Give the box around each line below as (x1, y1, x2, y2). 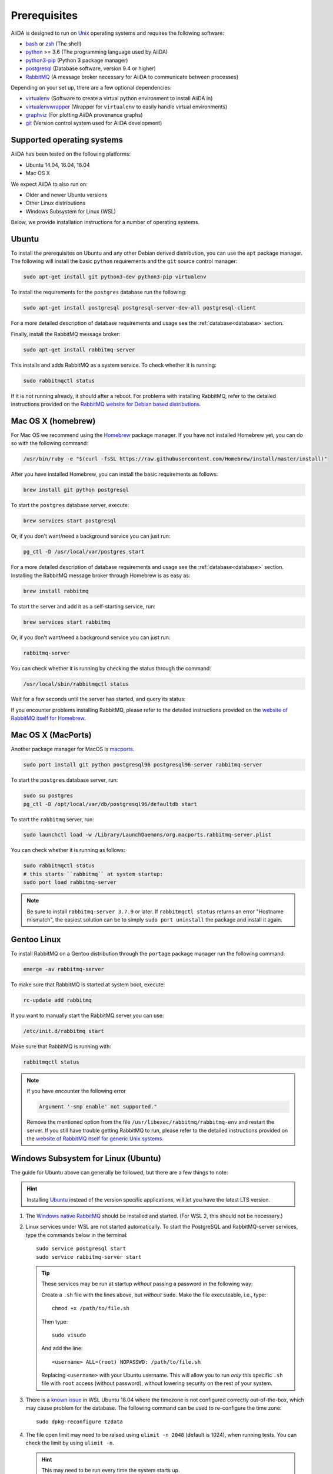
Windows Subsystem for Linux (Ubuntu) (11, 1153, 161, 1163)
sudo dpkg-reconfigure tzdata (36, 1418, 124, 1425)
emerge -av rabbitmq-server (23, 966, 104, 972)
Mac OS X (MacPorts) (11, 730, 92, 740)
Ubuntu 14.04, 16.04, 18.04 (25, 161, 91, 168)
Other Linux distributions (25, 199, 85, 206)
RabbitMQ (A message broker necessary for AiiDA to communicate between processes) (25, 73, 239, 80)
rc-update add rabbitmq (23, 996, 92, 1003)
